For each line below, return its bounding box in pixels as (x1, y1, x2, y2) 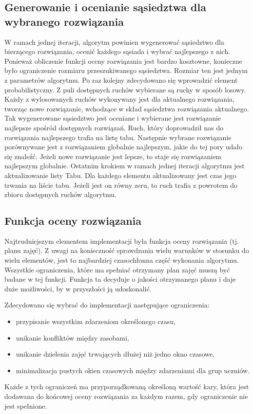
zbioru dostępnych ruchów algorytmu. (4, 189, 117, 199)
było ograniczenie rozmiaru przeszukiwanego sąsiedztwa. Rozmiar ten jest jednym (4, 65, 248, 75)
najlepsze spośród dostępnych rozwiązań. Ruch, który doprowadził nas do (4, 122, 224, 132)
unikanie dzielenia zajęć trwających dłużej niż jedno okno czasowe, (16, 349, 215, 359)
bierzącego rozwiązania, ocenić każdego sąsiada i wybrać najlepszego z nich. (4, 46, 231, 56)
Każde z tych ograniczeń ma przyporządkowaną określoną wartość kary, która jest (4, 381, 249, 392)
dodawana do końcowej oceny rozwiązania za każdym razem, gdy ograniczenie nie (4, 391, 248, 401)
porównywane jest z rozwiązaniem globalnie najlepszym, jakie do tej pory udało (4, 142, 242, 152)
